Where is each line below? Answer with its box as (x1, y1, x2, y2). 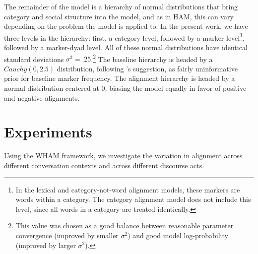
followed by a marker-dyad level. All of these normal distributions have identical (4, 42, 248, 53)
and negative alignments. (4, 92, 80, 103)
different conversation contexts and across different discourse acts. (4, 160, 204, 170)
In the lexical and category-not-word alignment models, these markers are (15, 184, 240, 194)
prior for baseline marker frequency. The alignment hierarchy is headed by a (4, 73, 235, 83)
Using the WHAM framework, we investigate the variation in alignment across (4, 150, 243, 161)
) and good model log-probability (128, 230, 228, 240)
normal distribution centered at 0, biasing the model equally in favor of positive (4, 83, 247, 93)
